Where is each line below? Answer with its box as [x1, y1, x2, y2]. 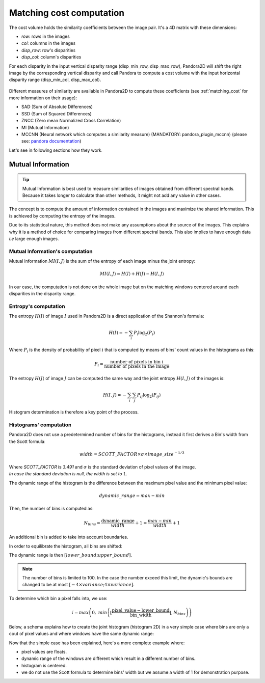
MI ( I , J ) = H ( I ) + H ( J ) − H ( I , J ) [100, 271, 164, 277]
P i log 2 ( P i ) [133, 330, 155, 337]
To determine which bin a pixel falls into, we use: [9, 595, 107, 601]
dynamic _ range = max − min [99, 493, 165, 498]
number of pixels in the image [104, 364, 169, 369]
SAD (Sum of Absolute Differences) [21, 104, 93, 110]
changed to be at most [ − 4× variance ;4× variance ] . [22, 582, 135, 588]
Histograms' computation [9, 421, 72, 428]
